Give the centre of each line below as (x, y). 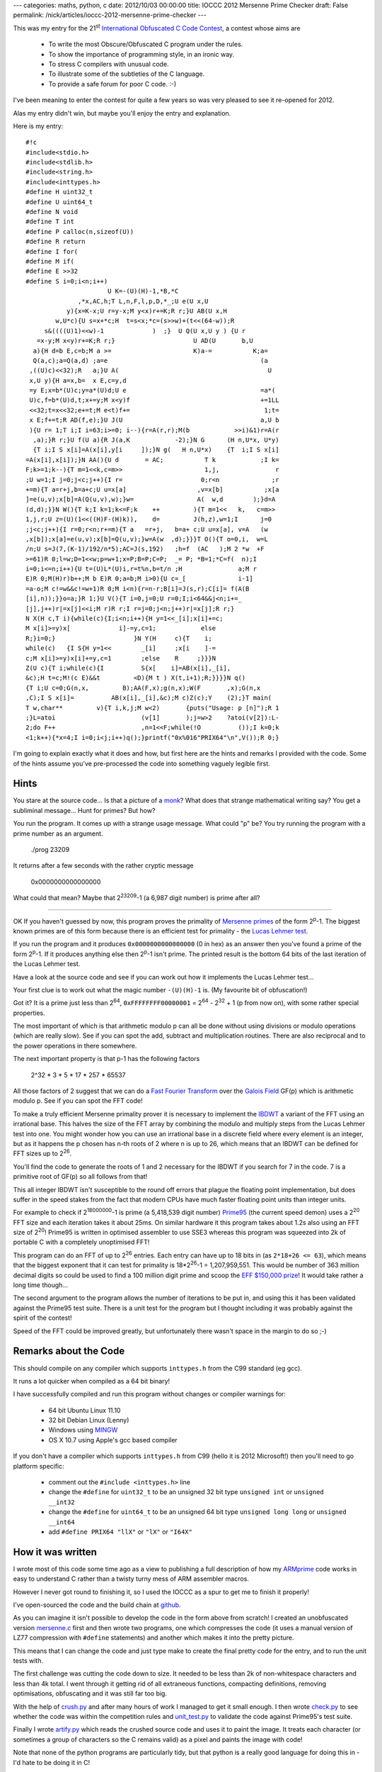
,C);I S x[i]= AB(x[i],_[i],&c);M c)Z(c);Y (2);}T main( (149, 698)
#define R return (56, 242)
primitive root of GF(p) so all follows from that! (80, 1177)
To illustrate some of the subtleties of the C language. (127, 74)
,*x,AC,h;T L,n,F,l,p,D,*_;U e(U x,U (143, 301)
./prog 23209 (50, 849)
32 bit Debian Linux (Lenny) (89, 1420)
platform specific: (39, 1466)
